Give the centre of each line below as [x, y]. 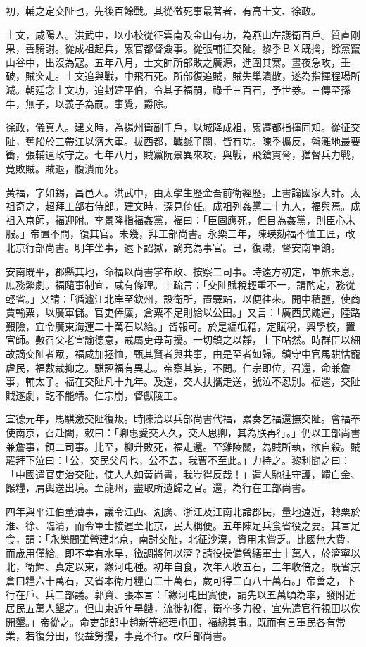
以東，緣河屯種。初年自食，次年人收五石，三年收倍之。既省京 [217, 566]
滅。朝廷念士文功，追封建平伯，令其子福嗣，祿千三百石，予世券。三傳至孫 [178, 89]
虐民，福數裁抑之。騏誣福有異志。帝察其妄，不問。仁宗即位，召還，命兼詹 [178, 367]
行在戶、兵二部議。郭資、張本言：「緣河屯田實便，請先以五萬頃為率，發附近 [181, 594]
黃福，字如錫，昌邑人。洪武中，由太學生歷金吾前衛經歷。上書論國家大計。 [178, 192]
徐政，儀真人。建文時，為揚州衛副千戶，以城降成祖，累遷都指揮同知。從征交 [183, 127]
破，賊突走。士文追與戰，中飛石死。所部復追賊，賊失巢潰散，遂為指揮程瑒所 [183, 76]
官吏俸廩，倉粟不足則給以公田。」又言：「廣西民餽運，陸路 [227, 312]
